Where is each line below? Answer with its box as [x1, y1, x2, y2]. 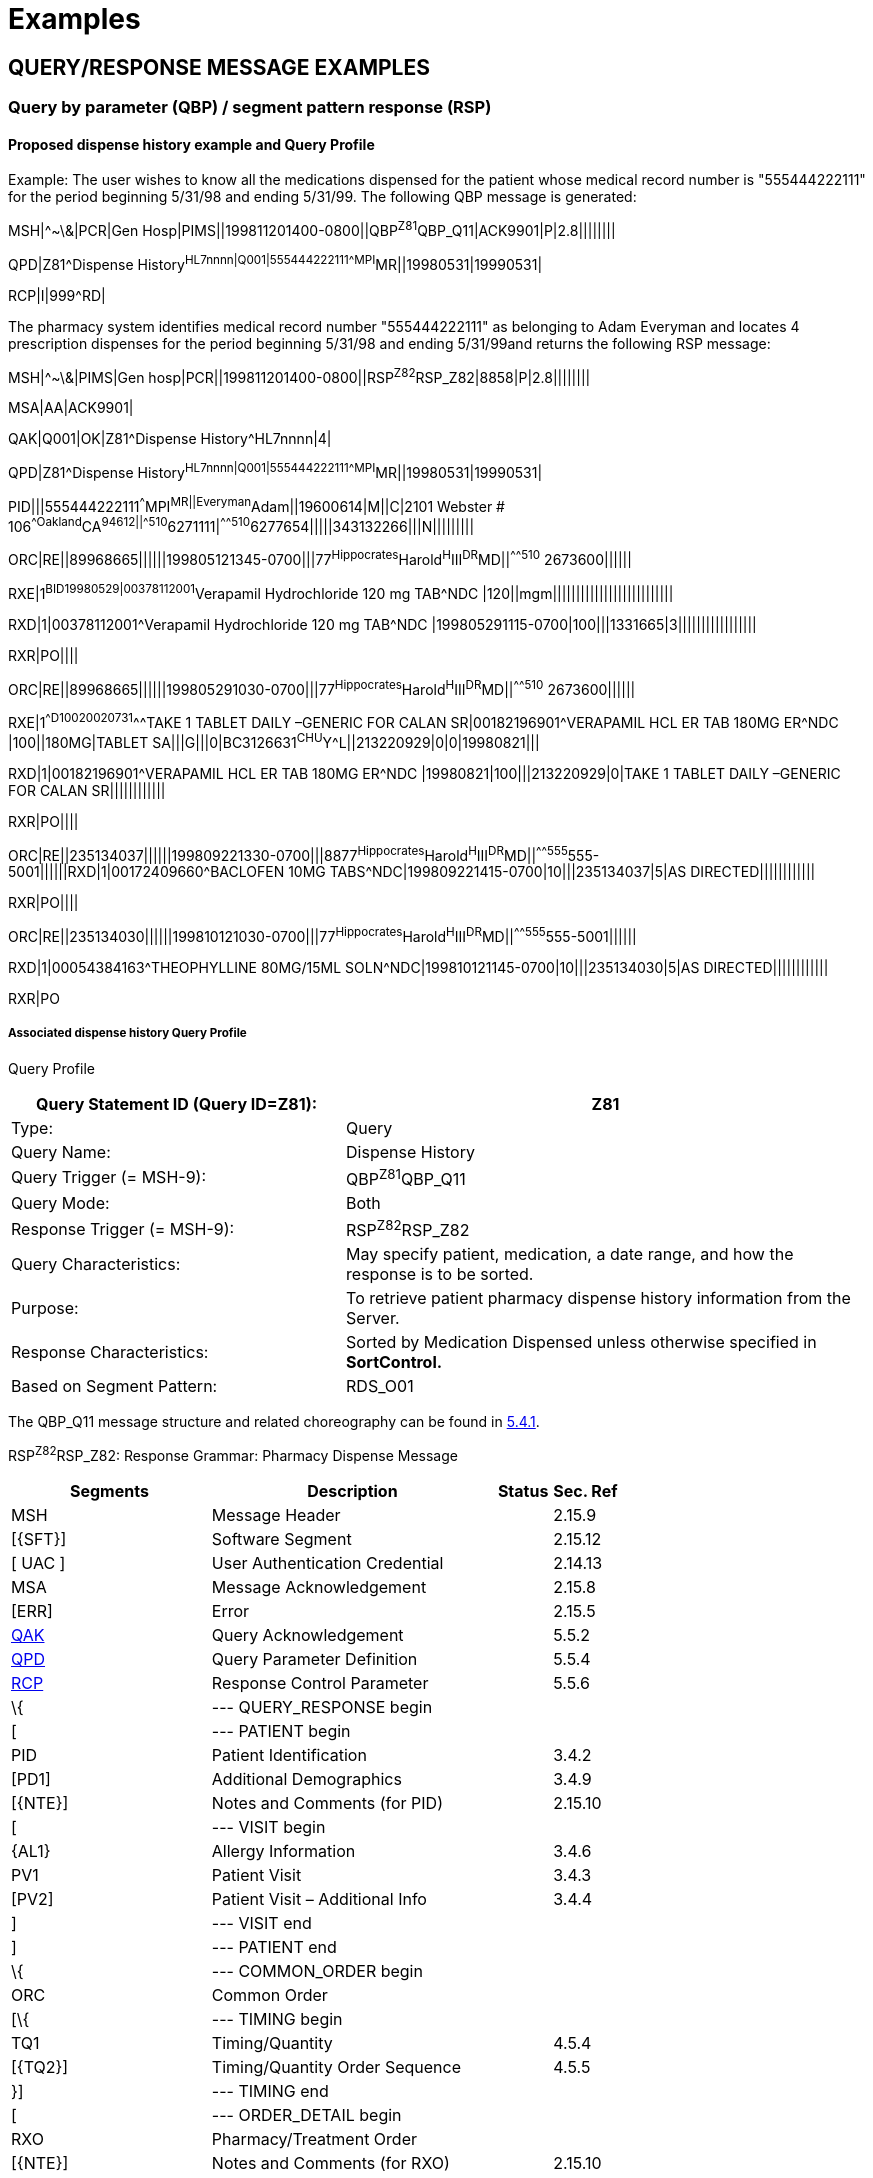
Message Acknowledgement [211, 1577, 427, 1598]
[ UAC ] [11, 1553, 66, 1574]
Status [497, 1481, 549, 1502]
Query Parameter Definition [211, 1649, 418, 1670]
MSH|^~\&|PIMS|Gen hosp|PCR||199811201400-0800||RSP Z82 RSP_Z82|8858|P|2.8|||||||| [8, 365, 591, 386]
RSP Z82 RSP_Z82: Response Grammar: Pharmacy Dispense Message [8, 1444, 458, 1465]
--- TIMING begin [211, 2009, 343, 2030]
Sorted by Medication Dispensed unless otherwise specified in [346, 1332, 817, 1353]
